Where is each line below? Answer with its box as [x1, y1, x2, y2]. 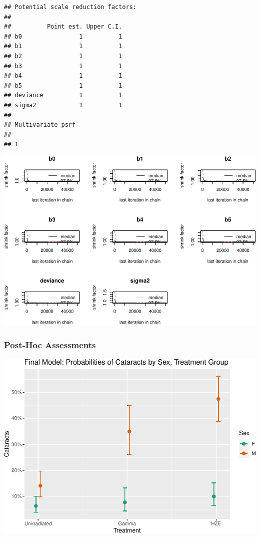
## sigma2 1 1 [4, 101, 122, 109]
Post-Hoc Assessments [4, 339, 96, 351]
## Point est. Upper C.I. [4, 23, 122, 31]
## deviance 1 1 [4, 92, 122, 99]
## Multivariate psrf [4, 121, 76, 129]
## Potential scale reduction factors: [4, 4, 136, 11]
